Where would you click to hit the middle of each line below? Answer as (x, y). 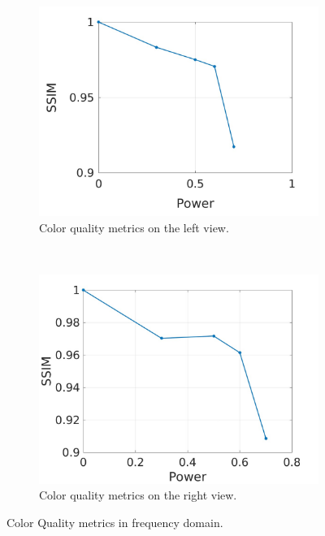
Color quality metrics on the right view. (138, 495)
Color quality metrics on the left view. (134, 227)
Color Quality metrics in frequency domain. (115, 522)
